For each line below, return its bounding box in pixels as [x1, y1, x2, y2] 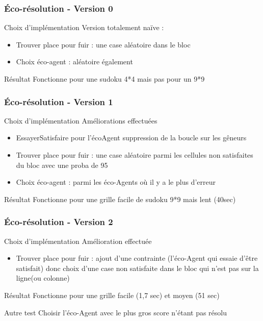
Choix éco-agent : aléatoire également [16, 56, 133, 67]
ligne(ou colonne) [16, 273, 70, 283]
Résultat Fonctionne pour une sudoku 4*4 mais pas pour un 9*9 [4, 73, 205, 84]
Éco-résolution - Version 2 [4, 215, 113, 228]
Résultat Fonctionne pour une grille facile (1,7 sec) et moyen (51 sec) [4, 289, 220, 300]
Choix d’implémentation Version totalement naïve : [4, 22, 164, 33]
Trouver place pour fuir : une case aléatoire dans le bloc [16, 39, 191, 50]
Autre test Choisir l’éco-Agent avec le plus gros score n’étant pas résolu [4, 307, 227, 317]
